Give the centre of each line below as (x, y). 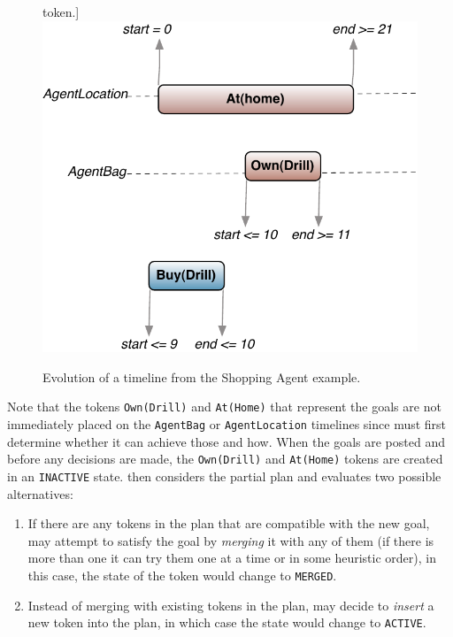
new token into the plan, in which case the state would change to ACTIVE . (227, 622)
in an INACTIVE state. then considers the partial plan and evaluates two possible (224, 476)
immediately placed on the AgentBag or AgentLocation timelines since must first (227, 424)
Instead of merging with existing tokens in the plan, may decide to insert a (231, 605)
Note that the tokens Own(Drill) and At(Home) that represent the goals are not (224, 407)
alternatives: (40, 493)
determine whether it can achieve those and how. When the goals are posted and (226, 441)
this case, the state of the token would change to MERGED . (182, 576)
